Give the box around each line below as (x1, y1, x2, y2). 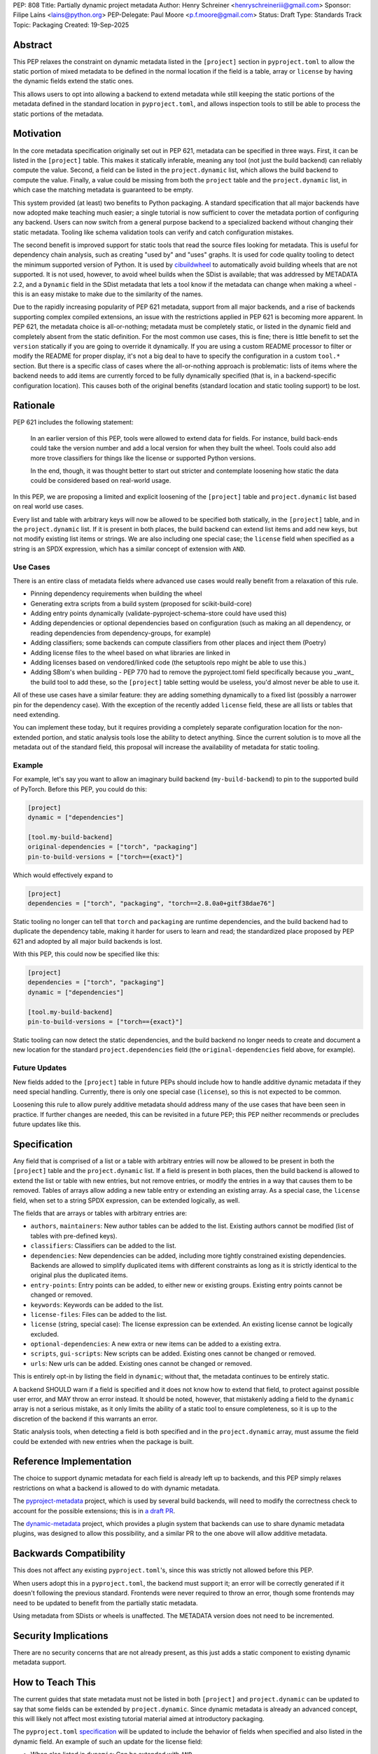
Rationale (13, 400, 55, 412)
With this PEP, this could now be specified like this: (13, 950, 160, 958)
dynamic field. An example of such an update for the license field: (13, 1737, 203, 1746)
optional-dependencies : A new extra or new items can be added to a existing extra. (30, 1340, 281, 1348)
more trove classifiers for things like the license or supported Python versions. (30, 453, 256, 462)
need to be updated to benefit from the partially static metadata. (13, 1598, 199, 1607)
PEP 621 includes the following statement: (13, 418, 134, 427)
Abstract (13, 39, 52, 51)
